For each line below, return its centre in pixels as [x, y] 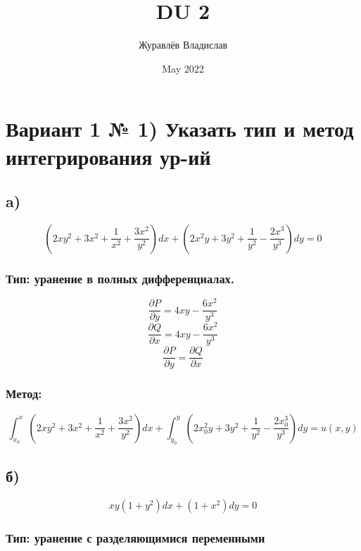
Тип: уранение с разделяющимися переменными [135, 537]
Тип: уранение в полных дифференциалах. [120, 278]
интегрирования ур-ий [108, 156]
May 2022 [183, 68]
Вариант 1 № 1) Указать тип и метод [180, 129]
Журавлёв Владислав [183, 45]
